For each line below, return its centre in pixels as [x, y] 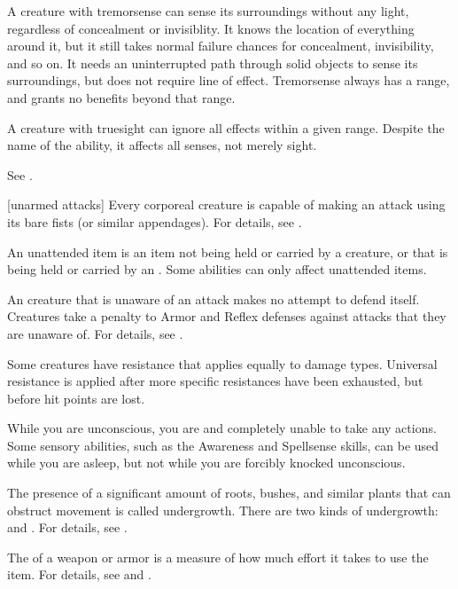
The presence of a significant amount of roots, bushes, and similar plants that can [229, 493]
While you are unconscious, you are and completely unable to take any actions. [222, 428]
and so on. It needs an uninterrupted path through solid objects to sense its [213, 63]
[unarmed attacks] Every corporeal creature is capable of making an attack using [226, 204]
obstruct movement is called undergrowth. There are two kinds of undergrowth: [223, 510]
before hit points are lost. [76, 398]
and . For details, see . [67, 527]
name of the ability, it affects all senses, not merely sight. [162, 145]
